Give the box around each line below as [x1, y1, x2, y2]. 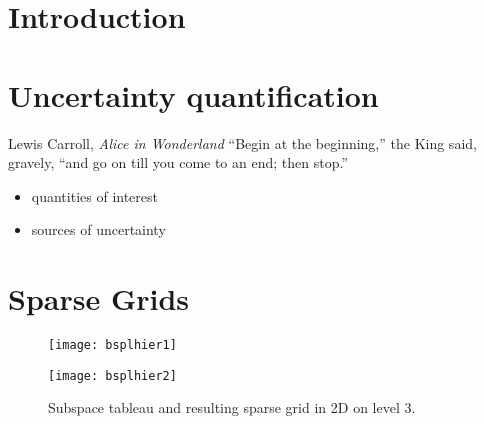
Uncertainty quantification [8, 74, 379, 115]
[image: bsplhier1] [48, 338, 177, 352]
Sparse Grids [8, 278, 190, 319]
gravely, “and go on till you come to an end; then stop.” [8, 152, 349, 173]
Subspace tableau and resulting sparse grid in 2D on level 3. [48, 397, 416, 418]
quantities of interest [31, 185, 158, 206]
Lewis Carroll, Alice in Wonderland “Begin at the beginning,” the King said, [8, 132, 477, 153]
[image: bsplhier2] [48, 368, 177, 383]
